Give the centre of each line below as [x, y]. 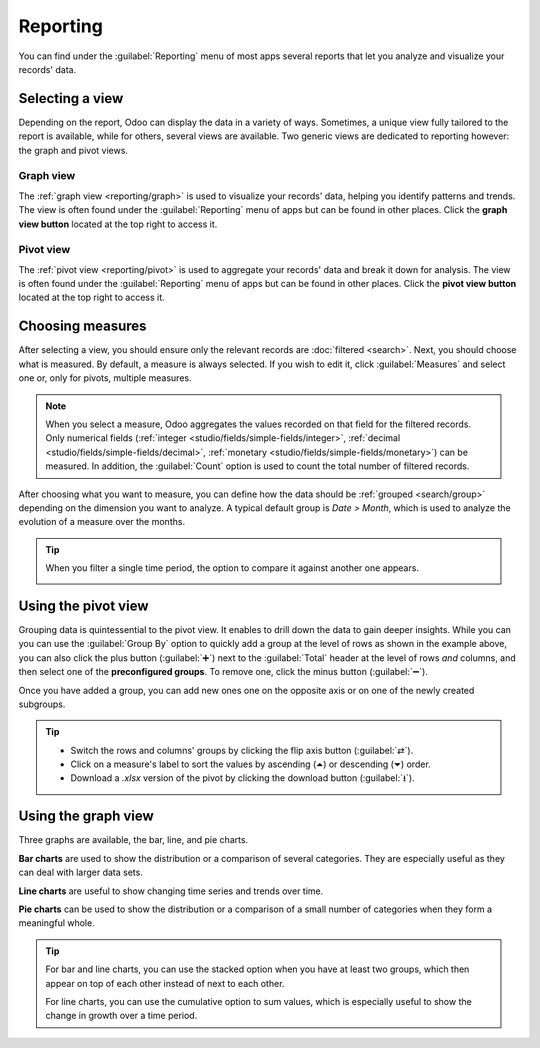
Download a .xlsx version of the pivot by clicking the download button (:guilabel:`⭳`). [242, 778]
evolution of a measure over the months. [101, 522]
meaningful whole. [56, 923]
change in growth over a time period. [121, 1016]
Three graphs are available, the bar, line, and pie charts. [133, 840]
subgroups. [42, 704]
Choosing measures [82, 326]
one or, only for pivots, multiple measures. [105, 378]
